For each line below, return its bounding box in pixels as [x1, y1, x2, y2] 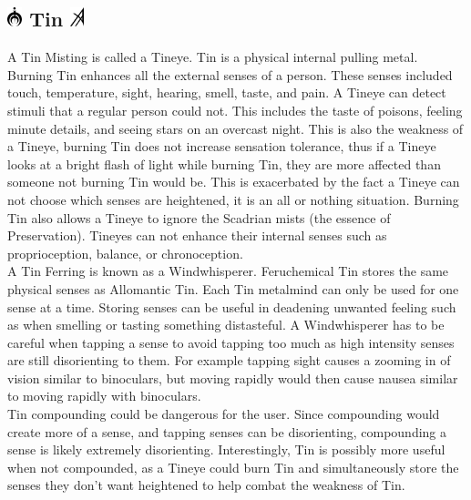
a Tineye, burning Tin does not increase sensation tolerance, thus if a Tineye [7, 137, 436, 156]
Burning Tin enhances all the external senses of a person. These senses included [7, 65, 453, 84]
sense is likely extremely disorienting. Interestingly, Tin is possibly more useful [7, 440, 445, 459]
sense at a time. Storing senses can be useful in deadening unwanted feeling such [7, 297, 456, 316]
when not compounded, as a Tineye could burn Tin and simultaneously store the [7, 457, 459, 476]
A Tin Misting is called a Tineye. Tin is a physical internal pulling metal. [7, 47, 418, 66]
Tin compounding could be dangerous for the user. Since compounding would [7, 404, 440, 423]
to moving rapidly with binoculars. [7, 386, 201, 405]
